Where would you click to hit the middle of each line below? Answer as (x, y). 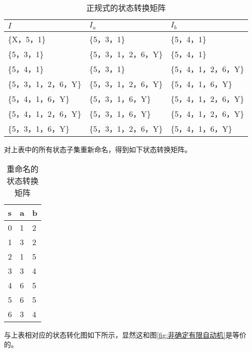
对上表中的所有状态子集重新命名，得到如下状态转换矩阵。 (98, 149)
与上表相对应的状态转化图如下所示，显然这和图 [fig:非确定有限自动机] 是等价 (125, 334)
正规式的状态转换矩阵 (126, 8)
